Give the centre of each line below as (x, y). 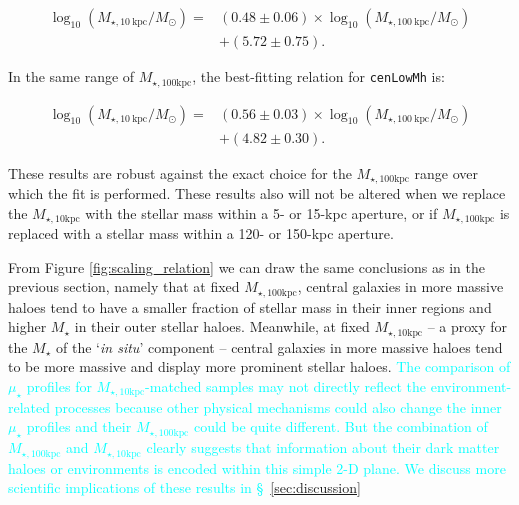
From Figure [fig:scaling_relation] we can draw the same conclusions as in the (246, 266)
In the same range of (71, 76)
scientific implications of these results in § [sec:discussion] (184, 487)
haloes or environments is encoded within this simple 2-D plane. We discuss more (257, 467)
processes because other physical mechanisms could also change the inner (278, 406)
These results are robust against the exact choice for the (180, 172)
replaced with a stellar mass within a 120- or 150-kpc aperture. (201, 233)
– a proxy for (467, 326)
